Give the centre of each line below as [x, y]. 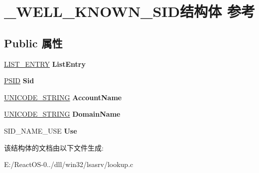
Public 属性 [33, 43]
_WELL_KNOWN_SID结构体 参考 [129, 11]
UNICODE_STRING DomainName [62, 114]
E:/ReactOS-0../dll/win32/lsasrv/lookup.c [69, 164]
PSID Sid [19, 81]
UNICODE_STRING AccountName [63, 97]
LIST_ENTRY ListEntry [45, 64]
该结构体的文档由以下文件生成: [54, 147]
